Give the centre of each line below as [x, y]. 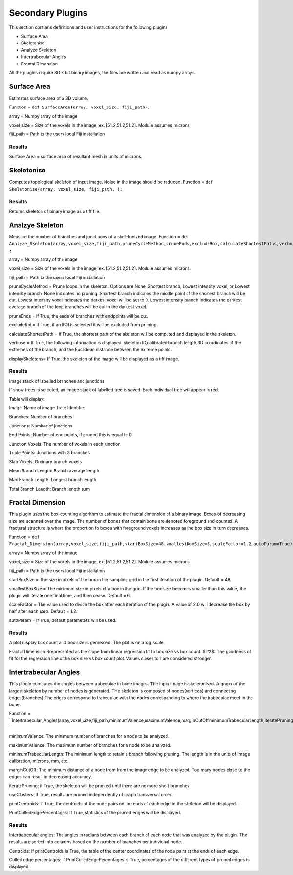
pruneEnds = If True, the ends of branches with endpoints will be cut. [79, 316]
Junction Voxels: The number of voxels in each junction [65, 444]
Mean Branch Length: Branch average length [54, 470]
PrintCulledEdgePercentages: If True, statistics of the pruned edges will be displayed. [95, 812]
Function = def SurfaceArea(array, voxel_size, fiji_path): [80, 107]
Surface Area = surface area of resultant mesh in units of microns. [76, 156]
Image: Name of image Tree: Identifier [47, 408]
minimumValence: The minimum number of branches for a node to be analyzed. [89, 736]
